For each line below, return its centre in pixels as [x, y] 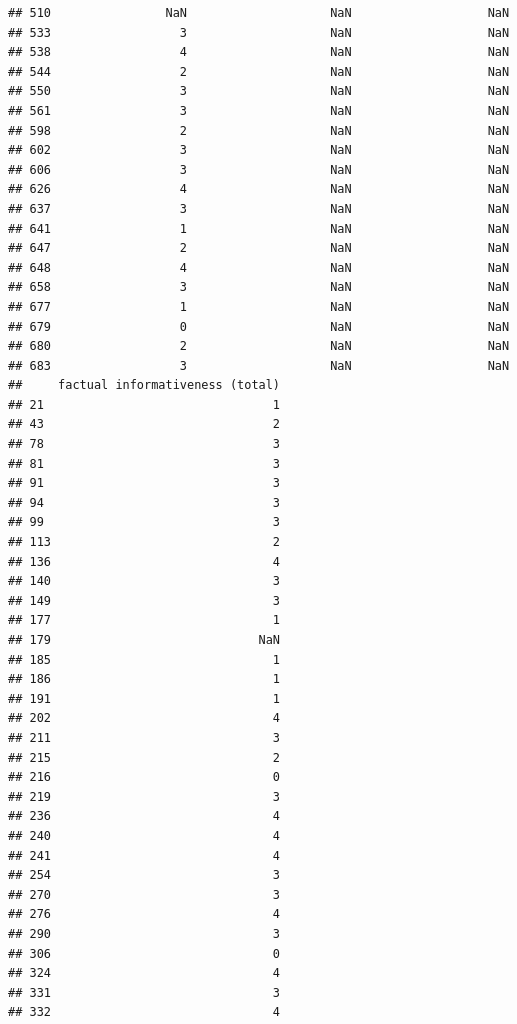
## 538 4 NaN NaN [259, 52]
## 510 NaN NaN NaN [259, 13]
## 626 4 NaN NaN [259, 189]
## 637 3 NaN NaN [259, 208]
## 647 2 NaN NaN [259, 248]
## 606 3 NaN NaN [259, 169]
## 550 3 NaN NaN [259, 91]
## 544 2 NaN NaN [259, 71]
